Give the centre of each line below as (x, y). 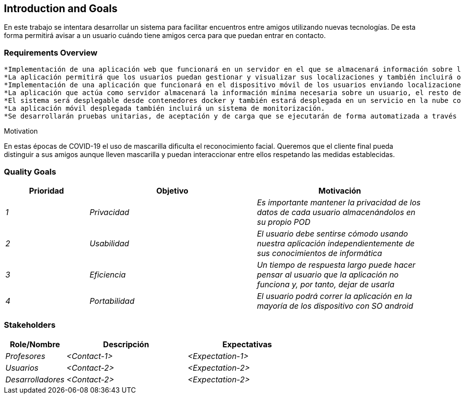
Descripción (126, 344)
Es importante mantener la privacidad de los (339, 202)
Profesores (25, 356)
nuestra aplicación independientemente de (336, 243)
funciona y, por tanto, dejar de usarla (326, 284)
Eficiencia (108, 274)
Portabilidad (112, 301)
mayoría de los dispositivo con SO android (335, 306)
